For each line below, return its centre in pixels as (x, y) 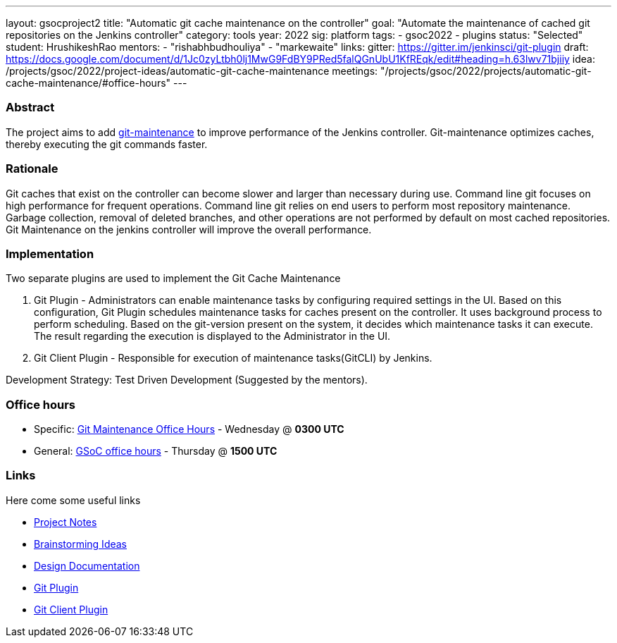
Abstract (30, 108)
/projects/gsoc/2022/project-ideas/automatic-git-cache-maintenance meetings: (192, 71)
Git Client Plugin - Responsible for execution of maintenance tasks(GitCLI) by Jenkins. (233, 358)
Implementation (50, 253)
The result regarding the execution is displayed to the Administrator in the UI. (212, 336)
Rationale (32, 169)
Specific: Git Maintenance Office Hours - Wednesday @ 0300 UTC (189, 429)
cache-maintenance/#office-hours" (88, 83)
